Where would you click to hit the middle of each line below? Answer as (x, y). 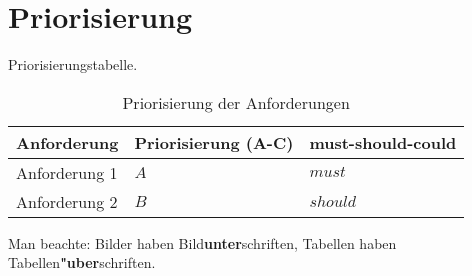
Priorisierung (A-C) (214, 142)
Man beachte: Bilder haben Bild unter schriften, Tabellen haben (202, 242)
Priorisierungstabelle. (73, 64)
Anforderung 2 (67, 201)
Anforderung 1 (67, 172)
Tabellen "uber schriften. (82, 262)
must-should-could (383, 142)
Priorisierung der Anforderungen (236, 102)
